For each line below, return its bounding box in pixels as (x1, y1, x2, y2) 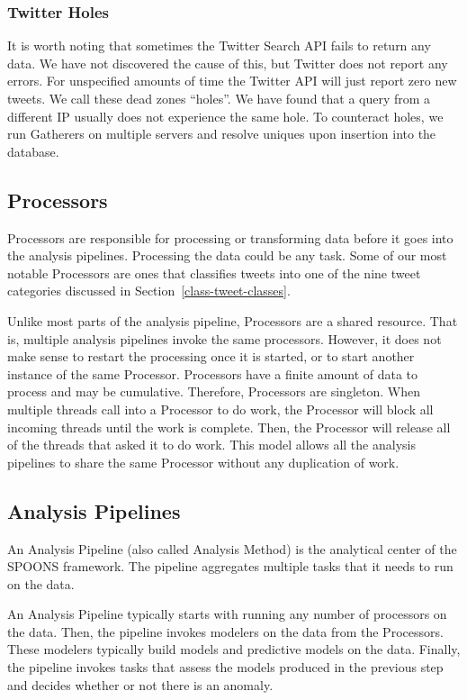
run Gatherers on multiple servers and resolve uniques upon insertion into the (7, 124, 436, 143)
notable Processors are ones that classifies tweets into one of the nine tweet (7, 263, 421, 282)
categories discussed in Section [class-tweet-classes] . (7, 281, 291, 300)
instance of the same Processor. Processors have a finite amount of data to (7, 364, 418, 383)
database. (7, 141, 59, 160)
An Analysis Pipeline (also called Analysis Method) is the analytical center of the (7, 539, 457, 558)
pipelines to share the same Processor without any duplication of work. (7, 452, 400, 471)
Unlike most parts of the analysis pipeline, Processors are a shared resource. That (7, 311, 458, 330)
